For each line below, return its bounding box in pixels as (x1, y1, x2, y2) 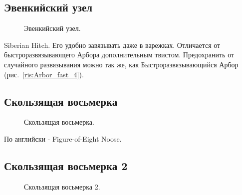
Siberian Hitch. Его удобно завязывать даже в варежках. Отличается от (4, 39, 221, 50)
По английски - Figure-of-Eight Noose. (4, 133, 122, 144)
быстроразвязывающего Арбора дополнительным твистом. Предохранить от (4, 49, 235, 60)
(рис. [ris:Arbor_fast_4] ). (4, 69, 84, 79)
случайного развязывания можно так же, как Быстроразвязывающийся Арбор (4, 59, 239, 69)
